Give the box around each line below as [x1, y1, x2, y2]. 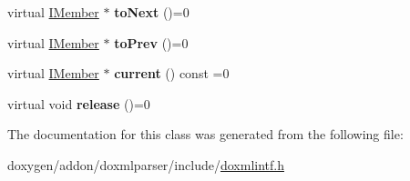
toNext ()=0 [114, 3, 190, 21]
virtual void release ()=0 [7, 94, 150, 113]
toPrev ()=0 [114, 33, 189, 52]
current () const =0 [114, 64, 230, 83]
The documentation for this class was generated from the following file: [7, 125, 404, 144]
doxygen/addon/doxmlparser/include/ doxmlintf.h [7, 155, 284, 174]
